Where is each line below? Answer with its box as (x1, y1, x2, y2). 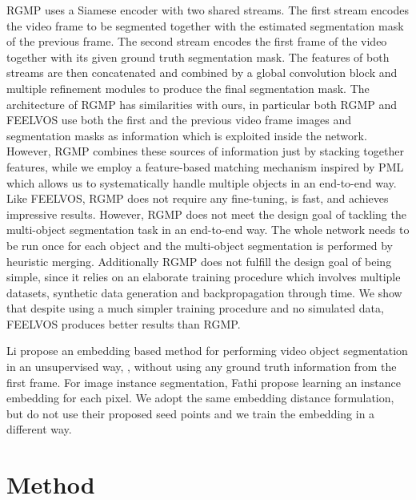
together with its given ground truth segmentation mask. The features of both (6, 48, 390, 65)
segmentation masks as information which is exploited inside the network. (6, 127, 367, 143)
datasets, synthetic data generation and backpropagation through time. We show (6, 284, 402, 300)
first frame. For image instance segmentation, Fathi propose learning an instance (6, 373, 401, 390)
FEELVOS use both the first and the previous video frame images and (6, 111, 351, 128)
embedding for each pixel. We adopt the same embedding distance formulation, (6, 389, 394, 406)
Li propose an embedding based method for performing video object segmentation (6, 342, 408, 359)
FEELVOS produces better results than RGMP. (6, 315, 241, 332)
